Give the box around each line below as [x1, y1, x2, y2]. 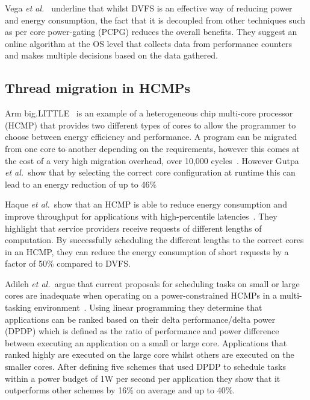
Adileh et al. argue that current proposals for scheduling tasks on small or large [5, 277, 300, 290]
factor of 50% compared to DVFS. [5, 257, 131, 270]
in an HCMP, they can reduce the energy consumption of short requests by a [5, 245, 289, 258]
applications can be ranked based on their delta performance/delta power [5, 313, 276, 325]
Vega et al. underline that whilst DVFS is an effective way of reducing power [5, 2, 293, 14]
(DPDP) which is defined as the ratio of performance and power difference [5, 325, 279, 337]
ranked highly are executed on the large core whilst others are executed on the [5, 348, 294, 361]
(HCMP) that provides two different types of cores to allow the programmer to [5, 118, 296, 131]
